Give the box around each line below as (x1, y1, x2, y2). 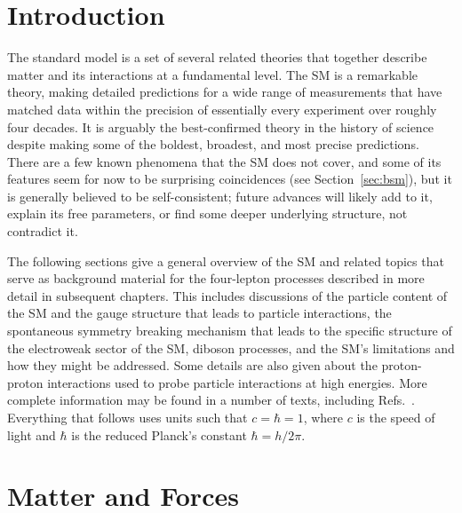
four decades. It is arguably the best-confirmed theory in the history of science (7, 117, 434, 136)
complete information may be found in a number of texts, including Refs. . (7, 391, 415, 409)
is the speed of (356, 408, 435, 426)
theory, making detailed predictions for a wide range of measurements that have (7, 83, 442, 101)
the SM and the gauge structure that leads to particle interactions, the (7, 304, 392, 322)
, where (303, 408, 344, 426)
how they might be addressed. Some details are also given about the (7, 356, 378, 375)
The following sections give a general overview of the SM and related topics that (7, 251, 444, 270)
